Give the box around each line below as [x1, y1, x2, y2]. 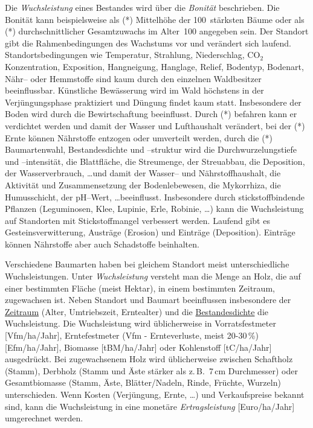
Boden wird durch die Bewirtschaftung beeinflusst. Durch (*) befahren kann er [5, 107, 297, 120]
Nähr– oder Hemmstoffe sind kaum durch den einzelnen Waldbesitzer [5, 72, 262, 85]
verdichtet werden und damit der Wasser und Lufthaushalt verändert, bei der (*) [5, 119, 305, 132]
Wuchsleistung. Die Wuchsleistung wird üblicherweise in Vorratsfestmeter [5, 317, 276, 330]
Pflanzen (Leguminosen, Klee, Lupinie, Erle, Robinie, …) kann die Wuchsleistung [5, 202, 304, 215]
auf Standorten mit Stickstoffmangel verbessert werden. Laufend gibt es [5, 214, 270, 226]
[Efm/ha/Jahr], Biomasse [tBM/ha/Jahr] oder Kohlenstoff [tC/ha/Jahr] [5, 340, 272, 353]
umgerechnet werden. [5, 412, 83, 424]
